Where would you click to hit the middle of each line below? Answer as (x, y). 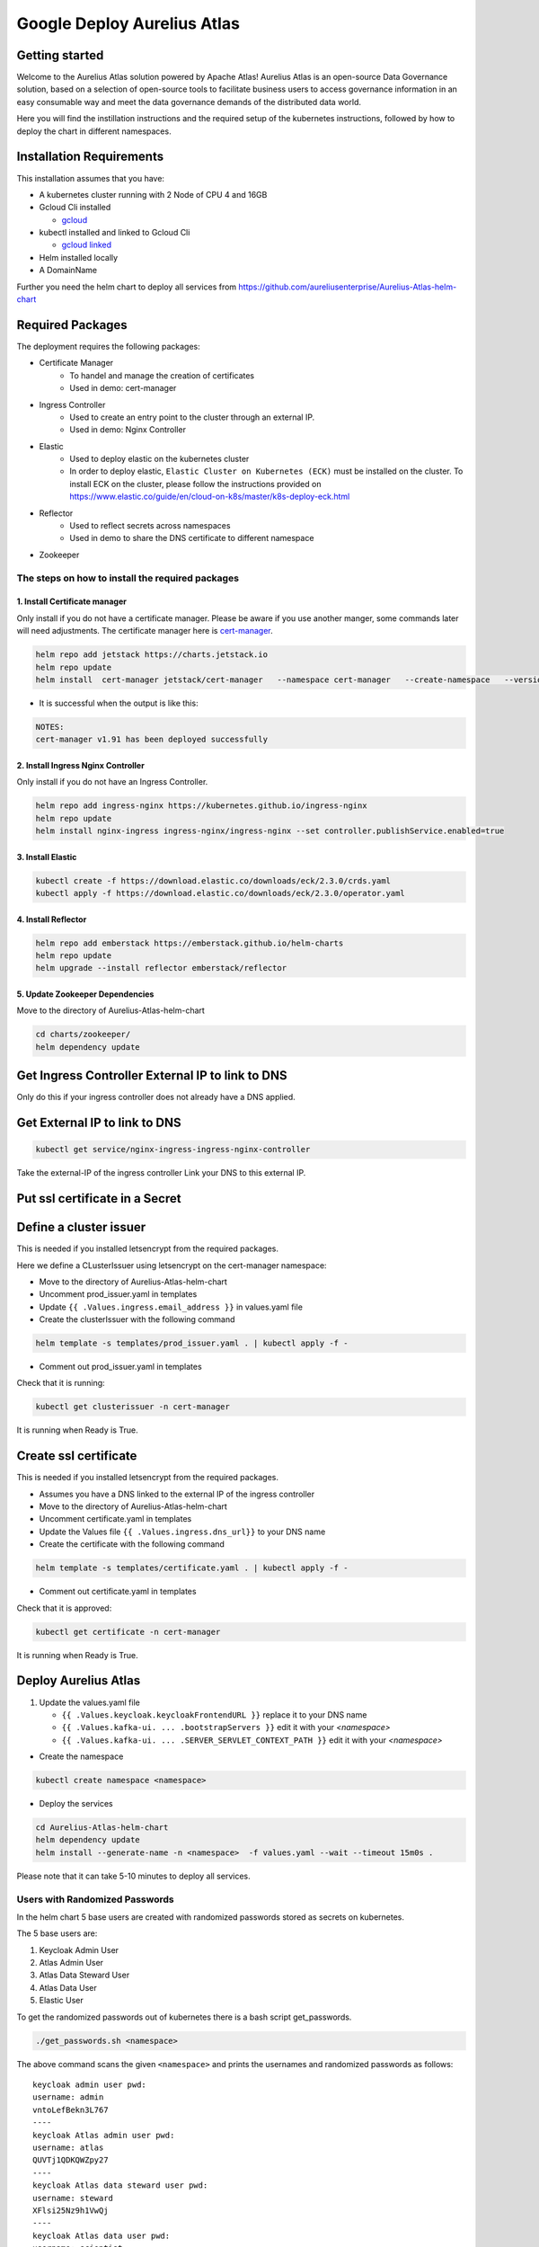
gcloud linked (87, 245)
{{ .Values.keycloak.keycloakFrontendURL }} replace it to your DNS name (214, 1714)
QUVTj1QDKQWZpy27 (71, 2160)
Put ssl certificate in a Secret (99, 1199)
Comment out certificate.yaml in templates (118, 1592)
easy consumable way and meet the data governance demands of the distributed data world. (189, 102)
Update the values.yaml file (90, 1702)
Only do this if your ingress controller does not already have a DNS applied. (156, 1097)
